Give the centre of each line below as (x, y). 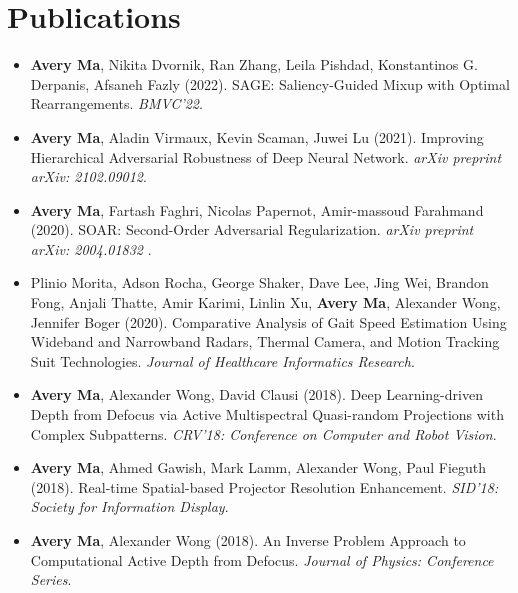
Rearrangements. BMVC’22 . (116, 103)
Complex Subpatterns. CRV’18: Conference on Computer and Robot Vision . (263, 433)
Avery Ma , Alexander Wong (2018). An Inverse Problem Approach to (248, 540)
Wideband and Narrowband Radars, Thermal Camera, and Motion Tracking (265, 341)
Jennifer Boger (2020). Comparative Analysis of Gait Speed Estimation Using (268, 321)
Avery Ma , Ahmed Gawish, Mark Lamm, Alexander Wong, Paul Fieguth (258, 467)
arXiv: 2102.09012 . (88, 176)
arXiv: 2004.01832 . (91, 248)
